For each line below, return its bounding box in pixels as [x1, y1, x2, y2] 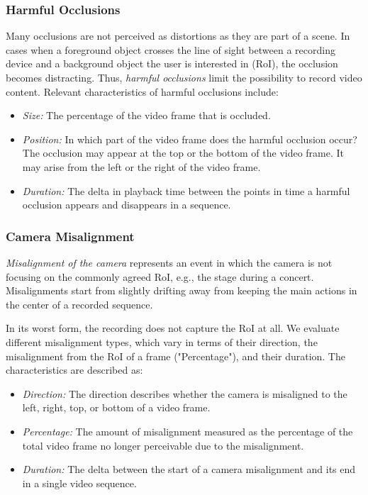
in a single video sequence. [22, 475, 137, 490]
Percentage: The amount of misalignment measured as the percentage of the [22, 423, 353, 438]
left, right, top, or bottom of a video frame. [22, 400, 211, 415]
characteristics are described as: [6, 362, 143, 377]
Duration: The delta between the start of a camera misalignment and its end [22, 462, 356, 477]
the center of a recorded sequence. [6, 296, 153, 311]
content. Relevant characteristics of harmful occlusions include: [6, 84, 279, 99]
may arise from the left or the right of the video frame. [22, 159, 261, 174]
